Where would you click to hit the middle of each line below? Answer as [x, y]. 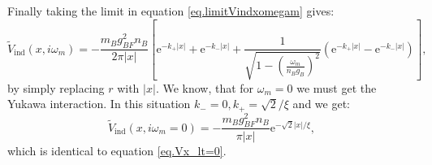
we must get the [337, 87]
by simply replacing [56, 87]
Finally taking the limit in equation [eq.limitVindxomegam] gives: [171, 11]
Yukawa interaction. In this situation [99, 104]
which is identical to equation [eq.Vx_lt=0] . [117, 150]
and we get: [321, 104]
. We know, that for [205, 87]
